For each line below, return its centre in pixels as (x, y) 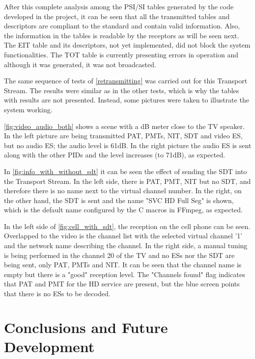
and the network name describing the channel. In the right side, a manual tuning (126, 245)
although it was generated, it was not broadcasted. (80, 64)
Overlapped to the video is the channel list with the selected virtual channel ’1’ (123, 236)
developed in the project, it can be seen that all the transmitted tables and (117, 16)
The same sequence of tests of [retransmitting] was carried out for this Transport (126, 81)
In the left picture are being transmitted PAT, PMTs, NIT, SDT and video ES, (123, 136)
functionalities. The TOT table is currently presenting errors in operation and (121, 54)
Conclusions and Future (86, 327)
